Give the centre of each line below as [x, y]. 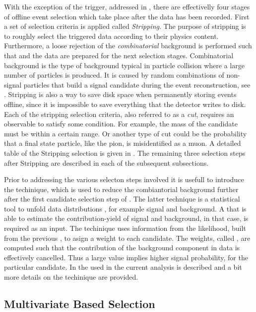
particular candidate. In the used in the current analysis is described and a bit [123, 267]
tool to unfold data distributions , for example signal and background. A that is [125, 208]
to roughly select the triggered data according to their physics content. [111, 36]
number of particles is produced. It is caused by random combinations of [114, 75]
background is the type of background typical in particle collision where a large [124, 65]
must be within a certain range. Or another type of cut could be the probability [126, 133]
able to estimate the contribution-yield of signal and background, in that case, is [126, 218]
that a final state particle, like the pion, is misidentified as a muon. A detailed [123, 143]
